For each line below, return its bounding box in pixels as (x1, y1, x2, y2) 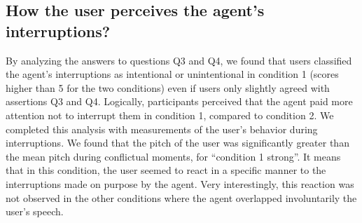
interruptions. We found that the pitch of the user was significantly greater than (6, 135, 349, 150)
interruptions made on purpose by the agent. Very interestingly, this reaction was (6, 176, 354, 191)
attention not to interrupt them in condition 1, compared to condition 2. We (6, 107, 334, 122)
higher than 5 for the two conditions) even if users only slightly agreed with (6, 80, 330, 95)
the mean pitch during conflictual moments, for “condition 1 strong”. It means (6, 149, 341, 163)
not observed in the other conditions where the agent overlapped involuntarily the (6, 190, 357, 205)
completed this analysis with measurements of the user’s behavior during (6, 121, 318, 136)
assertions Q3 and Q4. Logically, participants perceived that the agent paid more (6, 94, 353, 109)
